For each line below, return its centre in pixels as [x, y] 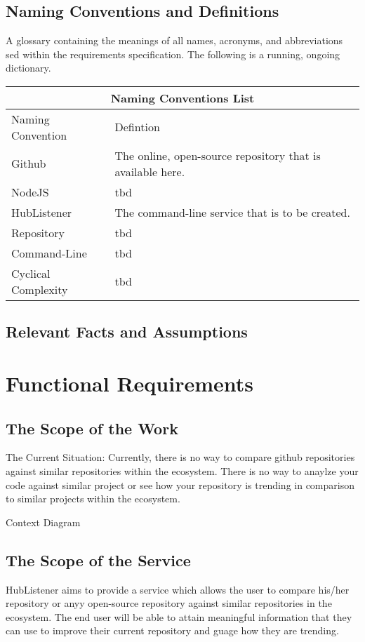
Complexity [40, 289]
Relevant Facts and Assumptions [127, 332]
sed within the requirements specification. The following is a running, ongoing [173, 54]
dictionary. [28, 68]
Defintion [137, 127]
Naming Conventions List [182, 98]
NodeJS [30, 192]
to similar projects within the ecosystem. [93, 499]
